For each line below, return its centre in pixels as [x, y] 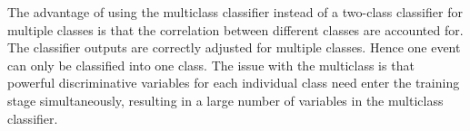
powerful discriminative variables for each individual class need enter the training [234, 83]
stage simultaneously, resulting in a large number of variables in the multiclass [225, 100]
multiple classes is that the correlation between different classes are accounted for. [235, 29]
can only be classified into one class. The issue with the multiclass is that [211, 65]
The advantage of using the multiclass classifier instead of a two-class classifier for [235, 12]
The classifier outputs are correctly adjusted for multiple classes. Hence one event [234, 47]
